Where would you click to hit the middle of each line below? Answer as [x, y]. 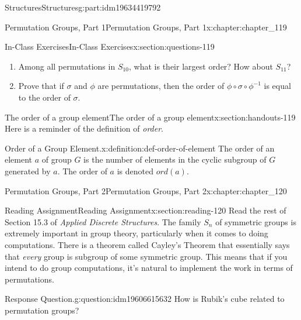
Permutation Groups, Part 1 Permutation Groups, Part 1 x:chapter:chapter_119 [146, 27]
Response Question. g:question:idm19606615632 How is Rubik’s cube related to [145, 299]
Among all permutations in [67, 66]
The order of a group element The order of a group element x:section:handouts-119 [150, 117]
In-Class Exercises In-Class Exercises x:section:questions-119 [110, 47]
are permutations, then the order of [161, 86]
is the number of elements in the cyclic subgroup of [175, 159]
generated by [28, 171]
